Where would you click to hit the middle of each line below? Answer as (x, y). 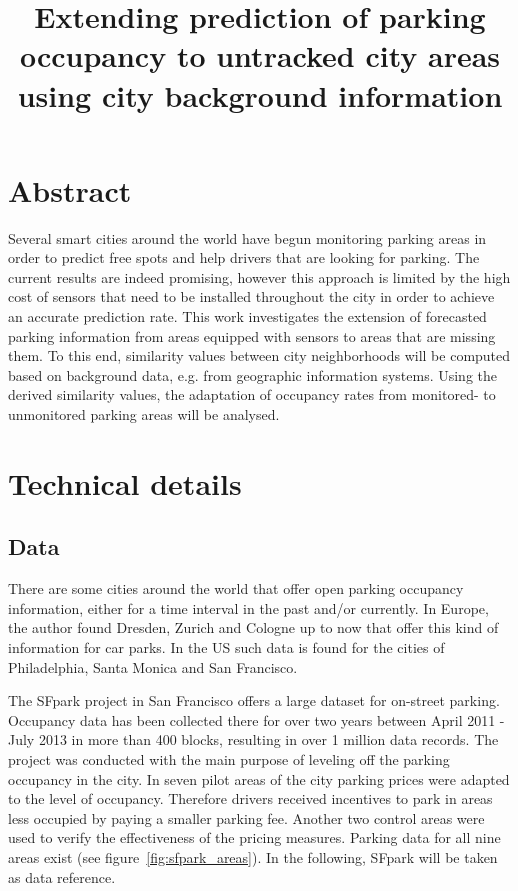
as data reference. (62, 876)
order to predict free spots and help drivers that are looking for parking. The (244, 257)
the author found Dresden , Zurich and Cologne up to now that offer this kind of (253, 627)
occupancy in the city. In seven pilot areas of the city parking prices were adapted (259, 778)
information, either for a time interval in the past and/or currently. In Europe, (248, 607)
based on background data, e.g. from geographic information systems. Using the (253, 374)
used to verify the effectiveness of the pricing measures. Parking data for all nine (254, 837)
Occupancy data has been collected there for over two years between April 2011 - (256, 719)
